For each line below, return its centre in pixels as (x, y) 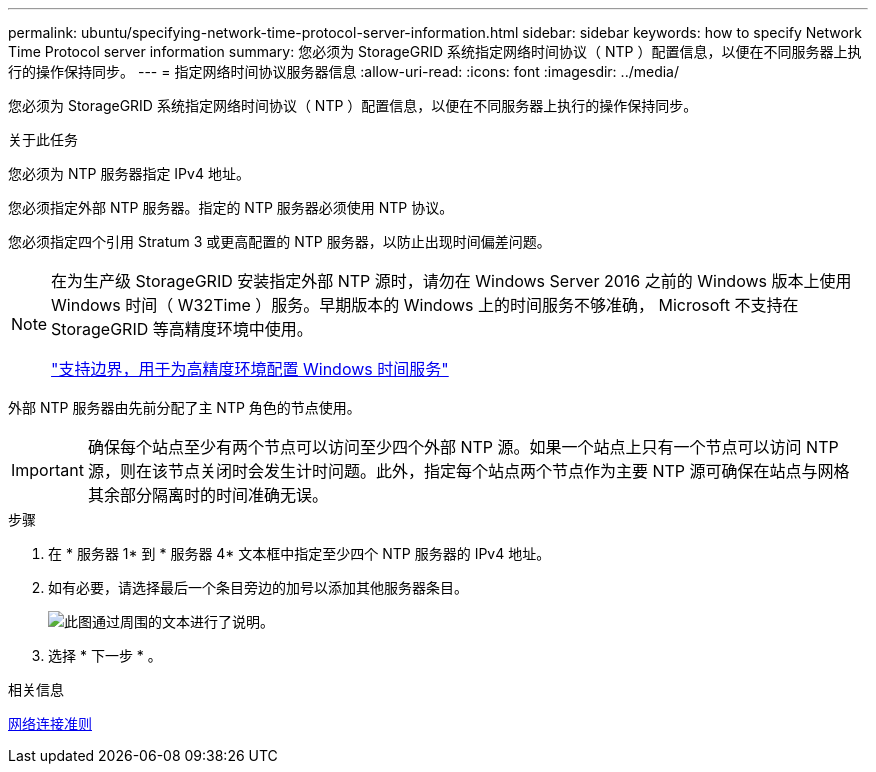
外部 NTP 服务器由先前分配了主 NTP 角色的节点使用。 (184, 407)
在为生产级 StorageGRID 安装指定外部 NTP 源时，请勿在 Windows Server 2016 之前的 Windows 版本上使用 (451, 281)
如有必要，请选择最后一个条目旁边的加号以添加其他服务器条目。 (258, 587)
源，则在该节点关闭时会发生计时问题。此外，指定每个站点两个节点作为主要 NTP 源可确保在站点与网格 (468, 471)
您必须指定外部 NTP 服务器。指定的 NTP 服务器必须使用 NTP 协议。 (231, 207)
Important (47, 470)
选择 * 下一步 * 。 (105, 655)
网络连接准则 (50, 723)
